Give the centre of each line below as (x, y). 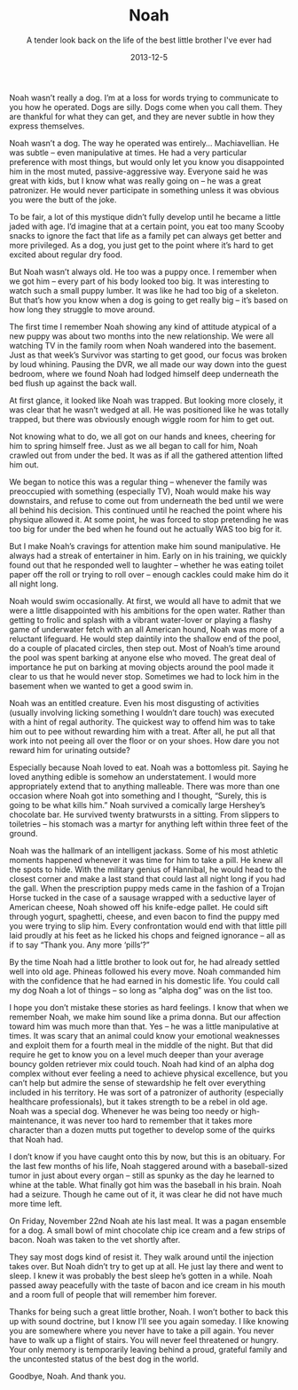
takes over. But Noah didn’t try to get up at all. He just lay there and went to (146, 1266)
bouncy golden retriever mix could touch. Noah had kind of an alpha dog (142, 1064)
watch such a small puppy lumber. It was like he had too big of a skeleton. (144, 290)
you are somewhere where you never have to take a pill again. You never (142, 1331)
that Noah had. (36, 1139)
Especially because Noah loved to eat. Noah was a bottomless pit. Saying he (149, 767)
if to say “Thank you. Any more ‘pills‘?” (79, 945)
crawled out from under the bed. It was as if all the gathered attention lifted (146, 455)
